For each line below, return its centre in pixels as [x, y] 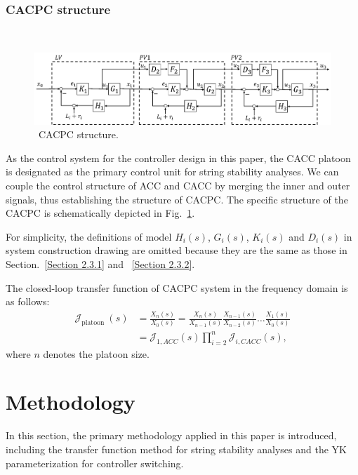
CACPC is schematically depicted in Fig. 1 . [100, 213]
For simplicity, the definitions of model [89, 236]
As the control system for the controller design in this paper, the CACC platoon [178, 158]
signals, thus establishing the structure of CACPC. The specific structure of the [177, 199]
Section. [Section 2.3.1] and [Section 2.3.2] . [100, 263]
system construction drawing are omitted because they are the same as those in [177, 250]
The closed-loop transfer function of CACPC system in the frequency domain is [177, 287]
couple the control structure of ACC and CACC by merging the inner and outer [178, 185]
